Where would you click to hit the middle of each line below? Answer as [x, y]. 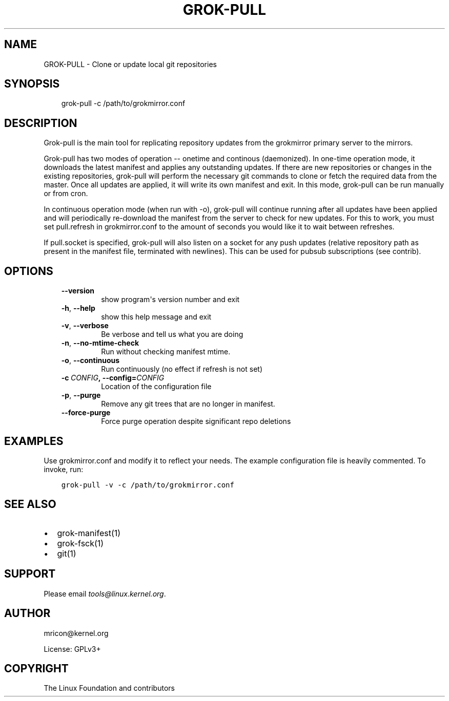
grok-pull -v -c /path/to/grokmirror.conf [148, 485]
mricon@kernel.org [76, 633]
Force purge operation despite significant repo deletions [196, 421]
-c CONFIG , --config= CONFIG [113, 378]
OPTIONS [29, 271]
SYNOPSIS [32, 84]
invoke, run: [64, 469]
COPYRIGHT [36, 668]
